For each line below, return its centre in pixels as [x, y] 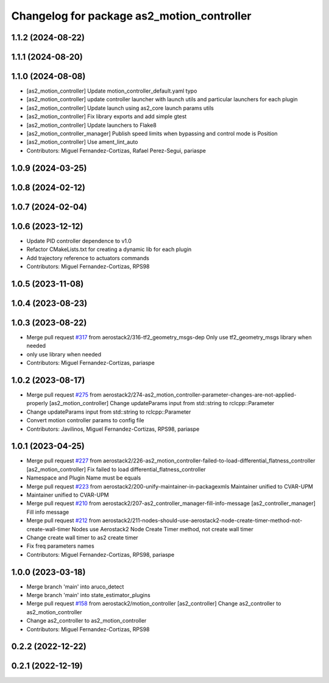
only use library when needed [64, 354]
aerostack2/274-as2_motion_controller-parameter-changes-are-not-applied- [200, 395]
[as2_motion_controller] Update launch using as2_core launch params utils [120, 108]
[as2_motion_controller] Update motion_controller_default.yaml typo [112, 91]
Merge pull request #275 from [64, 395]
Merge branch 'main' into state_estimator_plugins [88, 595]
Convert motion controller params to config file [85, 420]
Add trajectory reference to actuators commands [88, 258]
